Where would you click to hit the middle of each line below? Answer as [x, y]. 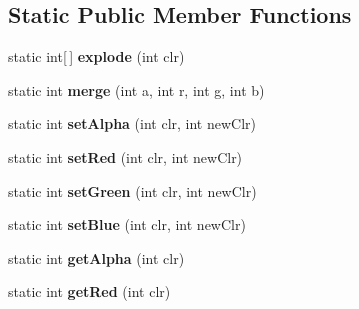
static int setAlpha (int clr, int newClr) [132, 123]
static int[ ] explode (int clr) [96, 56]
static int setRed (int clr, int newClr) [125, 156]
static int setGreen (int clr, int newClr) [132, 190]
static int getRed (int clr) [89, 291]
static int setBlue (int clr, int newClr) [127, 224]
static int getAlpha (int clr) [96, 257]
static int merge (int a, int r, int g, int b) [136, 89]
